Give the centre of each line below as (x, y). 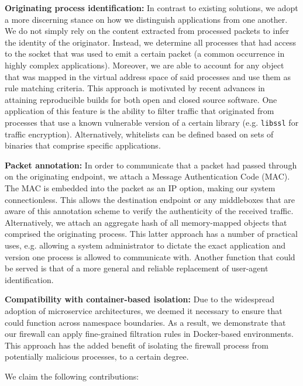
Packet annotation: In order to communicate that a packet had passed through (151, 165)
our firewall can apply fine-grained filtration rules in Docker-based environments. (149, 334)
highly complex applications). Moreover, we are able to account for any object (144, 65)
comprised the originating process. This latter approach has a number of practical (151, 234)
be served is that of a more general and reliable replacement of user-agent (137, 268)
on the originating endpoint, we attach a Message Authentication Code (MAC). (147, 176)
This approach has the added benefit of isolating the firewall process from (137, 345)
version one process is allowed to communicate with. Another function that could (150, 256)
